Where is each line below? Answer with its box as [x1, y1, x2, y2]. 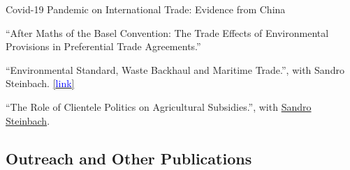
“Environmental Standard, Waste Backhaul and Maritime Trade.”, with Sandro [6, 62, 344, 77]
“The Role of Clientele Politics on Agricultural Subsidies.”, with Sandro [6, 99, 312, 114]
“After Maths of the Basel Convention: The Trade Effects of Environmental [6, 25, 329, 40]
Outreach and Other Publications [6, 147, 252, 169]
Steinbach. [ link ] [6, 76, 75, 91]
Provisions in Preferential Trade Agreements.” [6, 39, 201, 54]
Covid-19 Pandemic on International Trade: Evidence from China [6, 2, 286, 16]
